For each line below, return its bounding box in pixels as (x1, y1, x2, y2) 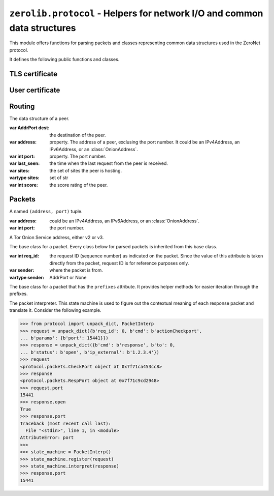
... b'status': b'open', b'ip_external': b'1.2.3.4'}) (20, 349, 159, 355)
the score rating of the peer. (49, 182, 108, 188)
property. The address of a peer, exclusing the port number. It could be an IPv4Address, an (49, 139, 240, 145)
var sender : (9, 267, 35, 273)
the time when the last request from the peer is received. (49, 160, 168, 166)
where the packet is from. (49, 267, 104, 273)
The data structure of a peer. (9, 115, 70, 122)
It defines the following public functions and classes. (9, 56, 120, 63)
